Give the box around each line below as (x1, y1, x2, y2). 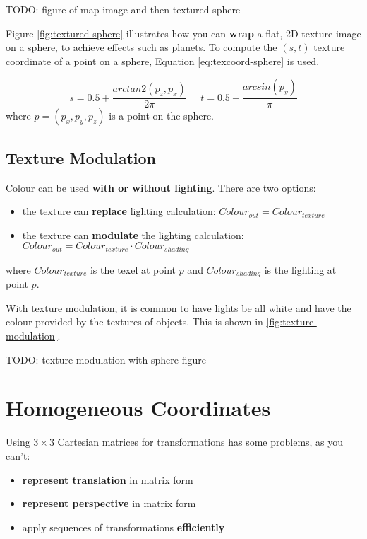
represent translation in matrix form (22, 472, 193, 487)
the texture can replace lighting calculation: (22, 204, 216, 219)
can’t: (6, 448, 30, 463)
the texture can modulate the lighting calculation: (22, 227, 244, 242)
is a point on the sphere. (109, 108, 215, 123)
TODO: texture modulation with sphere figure (6, 352, 206, 366)
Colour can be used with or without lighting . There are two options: (6, 180, 316, 195)
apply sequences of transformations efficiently (22, 519, 225, 534)
